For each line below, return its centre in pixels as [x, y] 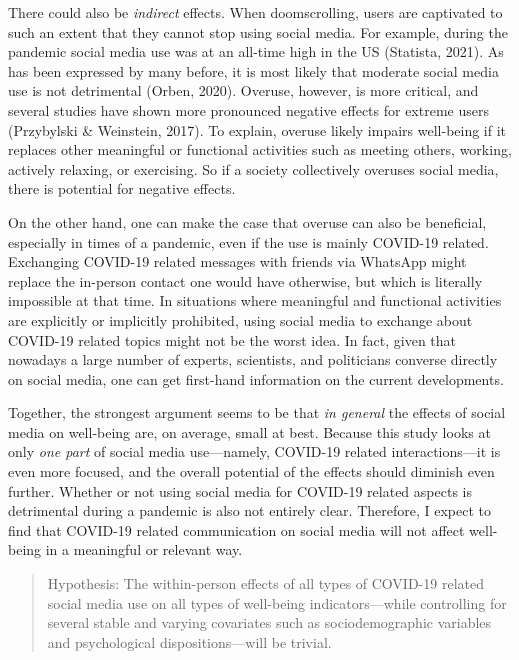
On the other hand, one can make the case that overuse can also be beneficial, [247, 221]
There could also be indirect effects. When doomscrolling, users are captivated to [255, 12]
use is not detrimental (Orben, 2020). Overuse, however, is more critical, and [243, 90]
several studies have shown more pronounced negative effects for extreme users [248, 109]
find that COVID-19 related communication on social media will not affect [236, 529]
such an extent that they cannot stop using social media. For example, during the [258, 31]
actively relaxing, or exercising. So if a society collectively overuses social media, [253, 168]
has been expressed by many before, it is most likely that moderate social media [253, 70]
